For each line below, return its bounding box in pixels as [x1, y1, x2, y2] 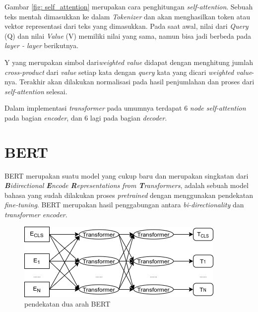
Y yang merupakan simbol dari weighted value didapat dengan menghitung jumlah [4, 57, 253, 67]
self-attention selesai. [4, 86, 67, 96]
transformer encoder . [4, 209, 67, 220]
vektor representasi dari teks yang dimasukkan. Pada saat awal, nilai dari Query [4, 21, 249, 31]
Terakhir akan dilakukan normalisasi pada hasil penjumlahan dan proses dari [19, 76, 255, 87]
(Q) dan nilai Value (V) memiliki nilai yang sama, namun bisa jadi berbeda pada [4, 30, 252, 41]
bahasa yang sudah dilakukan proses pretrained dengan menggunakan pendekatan [4, 189, 254, 200]
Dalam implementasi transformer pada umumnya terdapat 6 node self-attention [4, 103, 246, 113]
